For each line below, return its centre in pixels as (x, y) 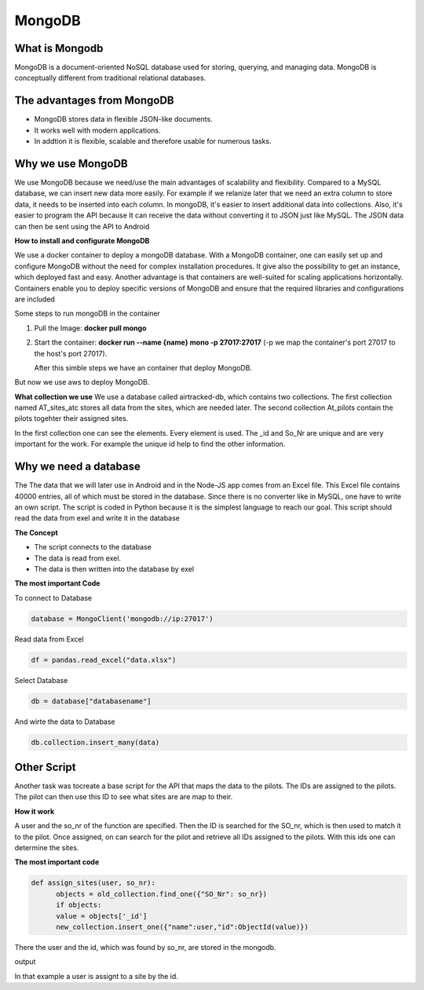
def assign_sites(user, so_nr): (93, 883)
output (25, 962)
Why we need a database (77, 467)
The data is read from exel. (78, 558)
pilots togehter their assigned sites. (71, 418)
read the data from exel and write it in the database (97, 518)
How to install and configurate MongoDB (82, 241)
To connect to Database (53, 597)
